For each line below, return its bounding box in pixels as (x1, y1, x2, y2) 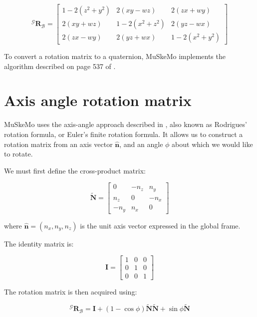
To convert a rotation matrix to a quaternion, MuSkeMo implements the (4, 51, 226, 61)
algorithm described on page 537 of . (4, 60, 116, 71)
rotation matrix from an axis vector (4, 138, 113, 149)
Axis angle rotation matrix (4, 90, 192, 110)
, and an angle (119, 138, 163, 149)
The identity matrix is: (4, 238, 74, 248)
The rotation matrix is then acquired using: (4, 286, 137, 296)
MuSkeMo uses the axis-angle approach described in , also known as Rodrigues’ (4, 119, 247, 129)
